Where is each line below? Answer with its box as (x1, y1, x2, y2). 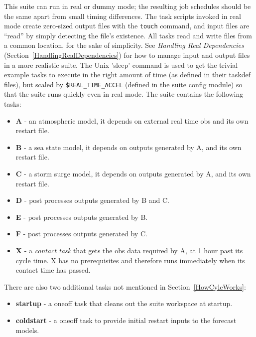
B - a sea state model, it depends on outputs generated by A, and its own (15, 142, 242, 152)
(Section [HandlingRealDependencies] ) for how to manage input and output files (4, 50, 250, 60)
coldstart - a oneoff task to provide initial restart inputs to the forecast (15, 315, 237, 325)
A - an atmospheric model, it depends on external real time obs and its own (15, 115, 249, 126)
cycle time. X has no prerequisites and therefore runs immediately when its (15, 255, 245, 265)
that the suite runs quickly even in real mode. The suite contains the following (4, 89, 244, 99)
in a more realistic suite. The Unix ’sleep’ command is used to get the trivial (4, 59, 238, 70)
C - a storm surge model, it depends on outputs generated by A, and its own (15, 168, 251, 179)
